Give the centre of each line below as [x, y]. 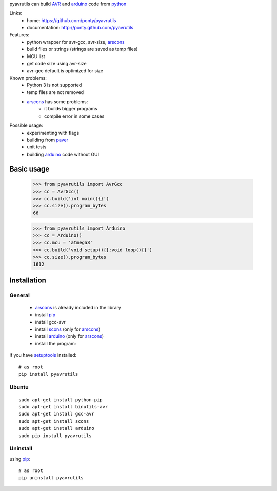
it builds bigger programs [71, 109]
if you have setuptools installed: [43, 355]
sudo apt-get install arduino [57, 428]
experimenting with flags [53, 133]
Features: [19, 35]
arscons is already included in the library [78, 308]
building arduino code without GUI [63, 154]
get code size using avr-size [57, 64]
